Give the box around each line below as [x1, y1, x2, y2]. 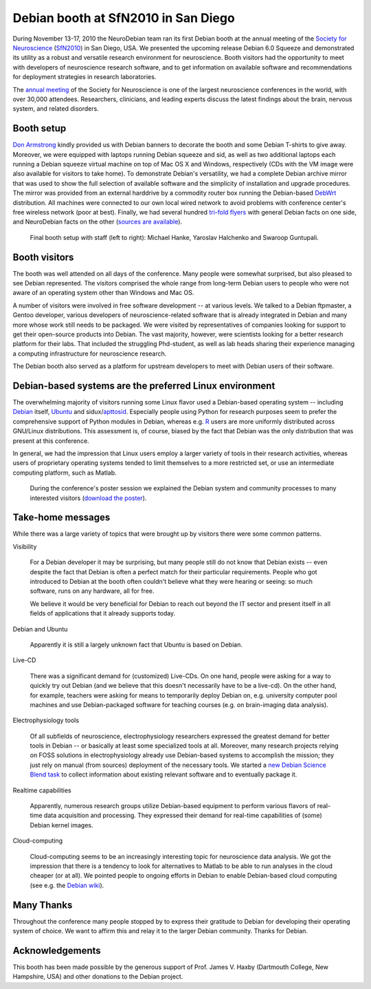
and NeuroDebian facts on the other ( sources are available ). [12, 217, 182, 226]
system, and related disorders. [12, 105, 99, 113]
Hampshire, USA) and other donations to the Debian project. [12, 972, 183, 981]
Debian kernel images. [30, 820, 93, 829]
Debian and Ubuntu [12, 624, 68, 633]
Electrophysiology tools [12, 716, 79, 725]
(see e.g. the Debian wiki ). [30, 881, 104, 889]
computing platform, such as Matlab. [12, 468, 117, 477]
